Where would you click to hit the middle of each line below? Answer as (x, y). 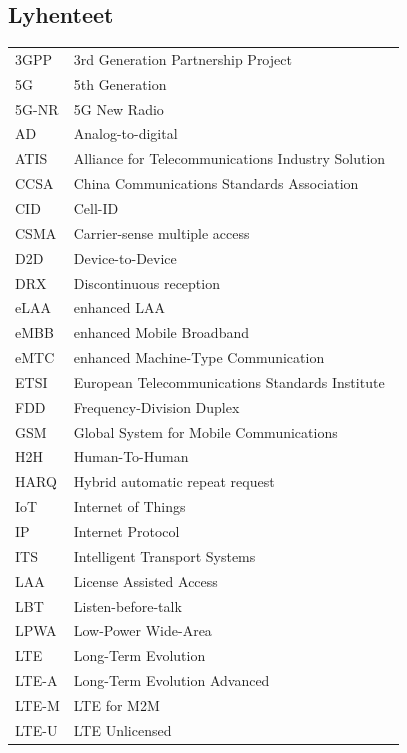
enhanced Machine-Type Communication (199, 357)
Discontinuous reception (146, 282)
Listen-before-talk (127, 605)
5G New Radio (118, 108)
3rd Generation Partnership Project (182, 58)
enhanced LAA (119, 307)
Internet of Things (129, 506)
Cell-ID (96, 208)
